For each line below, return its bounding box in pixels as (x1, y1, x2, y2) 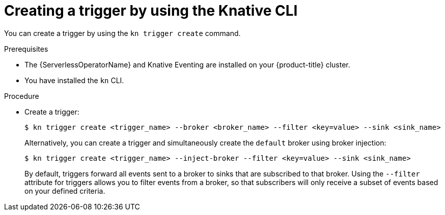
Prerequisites (4, 44, 48, 53)
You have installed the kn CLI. (24, 76, 124, 85)
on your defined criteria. (24, 186, 105, 195)
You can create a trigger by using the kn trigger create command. (4, 28, 241, 38)
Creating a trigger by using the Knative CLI (4, 2, 298, 19)
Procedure (4, 91, 39, 100)
